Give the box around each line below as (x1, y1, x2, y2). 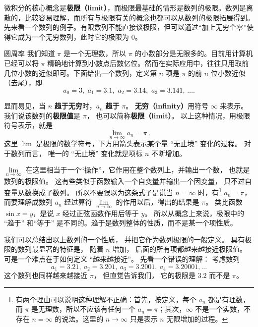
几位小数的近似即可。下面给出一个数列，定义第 (4, 67, 157, 78)
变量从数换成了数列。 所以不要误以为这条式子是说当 (4, 187, 173, 197)
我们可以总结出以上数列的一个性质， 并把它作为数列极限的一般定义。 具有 (4, 234, 245, 244)
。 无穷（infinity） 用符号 (126, 101, 208, 111)
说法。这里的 (62, 313, 104, 324)
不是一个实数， (195, 304, 244, 314)
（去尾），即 (4, 77, 42, 88)
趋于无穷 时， (54, 101, 96, 111)
